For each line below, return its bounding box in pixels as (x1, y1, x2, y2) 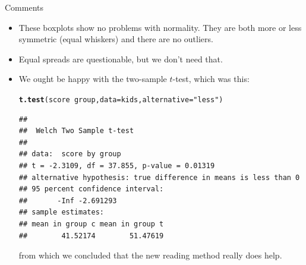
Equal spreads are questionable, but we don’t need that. (18, 52, 223, 65)
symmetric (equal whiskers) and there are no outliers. (18, 33, 213, 45)
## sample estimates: (18, 208, 104, 217)
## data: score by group (18, 150, 121, 159)
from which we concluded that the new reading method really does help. (18, 249, 282, 261)
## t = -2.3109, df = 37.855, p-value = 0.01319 (18, 162, 215, 170)
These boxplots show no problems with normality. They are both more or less (18, 21, 302, 33)
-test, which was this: (172, 72, 250, 85)
